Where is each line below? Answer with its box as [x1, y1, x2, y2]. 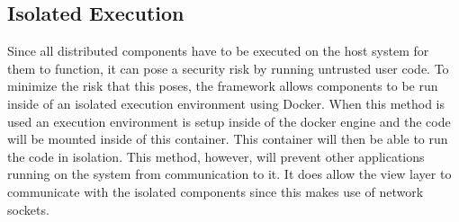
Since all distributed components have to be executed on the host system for [7, 41, 429, 60]
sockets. [7, 200, 49, 218]
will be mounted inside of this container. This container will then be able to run [7, 129, 448, 148]
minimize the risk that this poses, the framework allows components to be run [7, 76, 438, 95]
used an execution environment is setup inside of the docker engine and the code [7, 111, 451, 130]
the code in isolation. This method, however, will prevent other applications [7, 147, 425, 165]
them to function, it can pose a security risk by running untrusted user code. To [7, 58, 449, 77]
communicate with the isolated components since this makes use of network [7, 182, 424, 200]
